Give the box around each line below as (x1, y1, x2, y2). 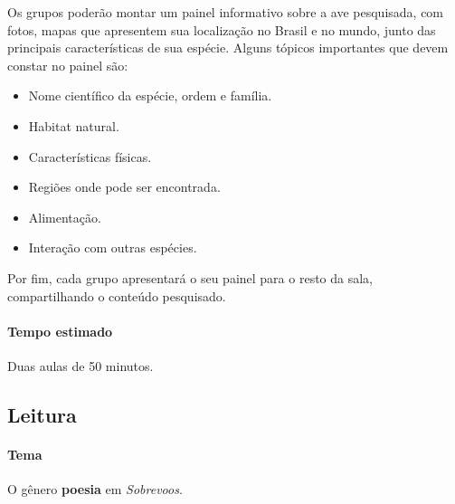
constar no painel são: (7, 55, 128, 74)
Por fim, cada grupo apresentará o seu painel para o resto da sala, (7, 268, 374, 287)
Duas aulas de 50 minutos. (7, 356, 154, 375)
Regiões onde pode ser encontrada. (28, 177, 221, 196)
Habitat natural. (28, 116, 119, 135)
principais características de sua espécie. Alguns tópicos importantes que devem (7, 38, 449, 57)
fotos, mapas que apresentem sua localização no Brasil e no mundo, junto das (7, 20, 436, 39)
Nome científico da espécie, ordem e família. (28, 86, 272, 105)
